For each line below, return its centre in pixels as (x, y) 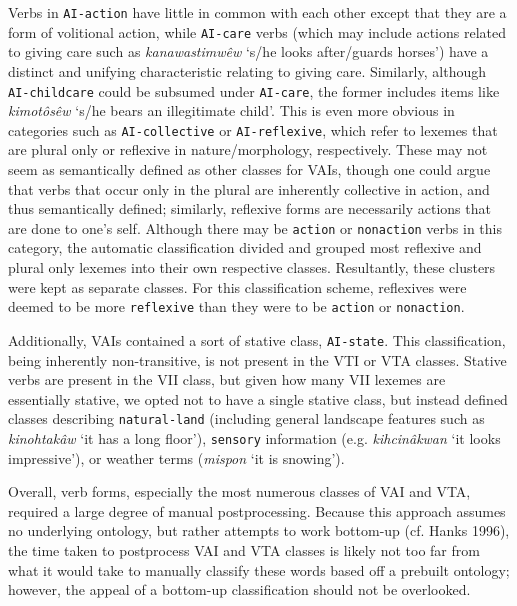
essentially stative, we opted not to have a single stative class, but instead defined (258, 398)
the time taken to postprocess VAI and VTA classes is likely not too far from (244, 550)
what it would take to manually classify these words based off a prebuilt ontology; (259, 569)
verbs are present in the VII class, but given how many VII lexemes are (227, 379)
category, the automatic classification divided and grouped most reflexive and (245, 247)
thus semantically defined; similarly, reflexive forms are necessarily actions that (249, 208)
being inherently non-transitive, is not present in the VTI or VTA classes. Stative (257, 359)
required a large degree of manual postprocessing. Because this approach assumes (257, 510)
